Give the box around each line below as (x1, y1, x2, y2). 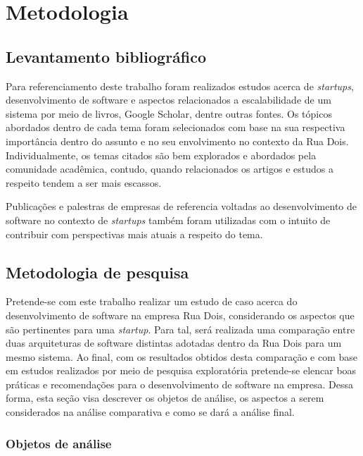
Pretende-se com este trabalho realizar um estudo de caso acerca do (6, 294, 298, 309)
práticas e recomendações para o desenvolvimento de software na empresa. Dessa (6, 376, 353, 391)
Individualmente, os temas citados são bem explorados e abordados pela (6, 147, 317, 162)
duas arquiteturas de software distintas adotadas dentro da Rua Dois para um (6, 335, 342, 350)
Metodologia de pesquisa (6, 261, 189, 283)
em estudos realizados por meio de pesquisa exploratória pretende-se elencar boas (6, 363, 357, 378)
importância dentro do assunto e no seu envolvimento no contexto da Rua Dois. (6, 133, 349, 148)
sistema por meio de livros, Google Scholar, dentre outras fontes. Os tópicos (6, 106, 332, 121)
